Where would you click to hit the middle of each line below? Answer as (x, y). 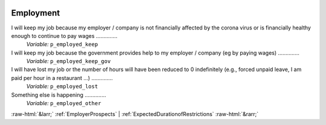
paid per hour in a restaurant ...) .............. (62, 78)
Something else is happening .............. (59, 95)
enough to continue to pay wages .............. (64, 35)
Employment (36, 13)
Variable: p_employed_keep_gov (69, 61)
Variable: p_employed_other (64, 103)
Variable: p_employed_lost (62, 87)
